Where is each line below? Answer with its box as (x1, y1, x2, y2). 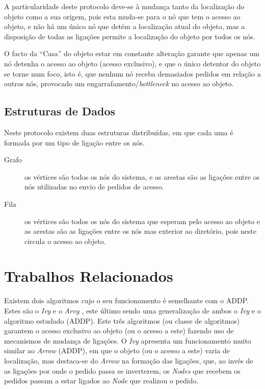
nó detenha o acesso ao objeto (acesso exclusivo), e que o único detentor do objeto (4, 58, 261, 68)
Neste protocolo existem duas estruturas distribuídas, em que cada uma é (4, 127, 233, 137)
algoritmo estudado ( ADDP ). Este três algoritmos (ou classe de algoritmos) (4, 315, 240, 326)
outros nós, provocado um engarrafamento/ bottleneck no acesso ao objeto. (4, 78, 234, 89)
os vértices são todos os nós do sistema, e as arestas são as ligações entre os (24, 171, 260, 182)
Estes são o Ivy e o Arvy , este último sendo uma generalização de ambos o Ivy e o (4, 305, 261, 316)
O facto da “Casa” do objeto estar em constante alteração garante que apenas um (4, 48, 259, 59)
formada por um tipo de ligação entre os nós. (4, 137, 145, 148)
